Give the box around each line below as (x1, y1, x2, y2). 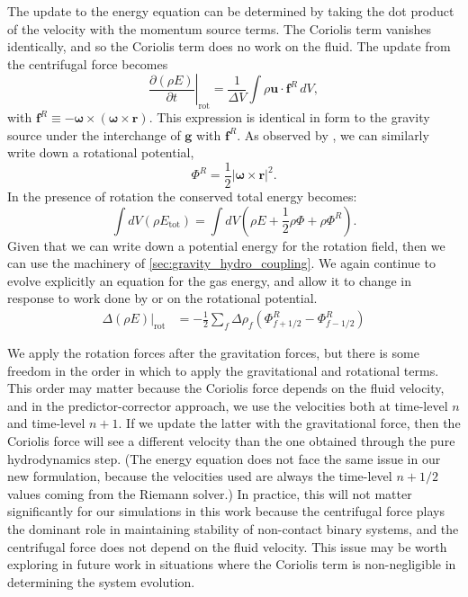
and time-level (7, 414, 85, 432)
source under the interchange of (7, 125, 181, 144)
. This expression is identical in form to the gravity (148, 108, 430, 127)
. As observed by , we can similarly (237, 125, 429, 144)
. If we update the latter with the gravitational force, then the (118, 414, 461, 432)
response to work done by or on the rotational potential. (7, 289, 318, 307)
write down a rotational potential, (7, 143, 194, 162)
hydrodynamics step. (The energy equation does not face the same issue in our (7, 449, 441, 468)
